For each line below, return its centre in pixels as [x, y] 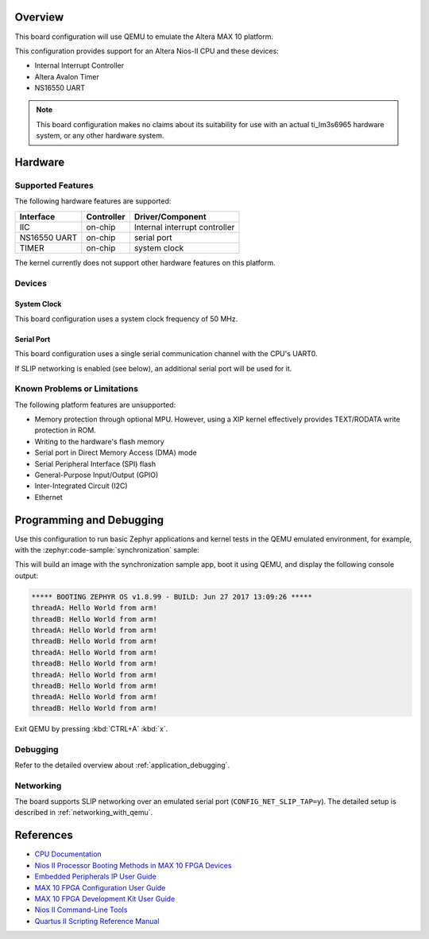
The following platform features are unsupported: [95, 405]
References [44, 835]
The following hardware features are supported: [93, 201]
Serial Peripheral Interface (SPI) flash [95, 464]
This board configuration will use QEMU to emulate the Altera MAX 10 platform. [144, 37]
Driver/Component [170, 216]
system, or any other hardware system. [100, 136]
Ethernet [48, 497]
